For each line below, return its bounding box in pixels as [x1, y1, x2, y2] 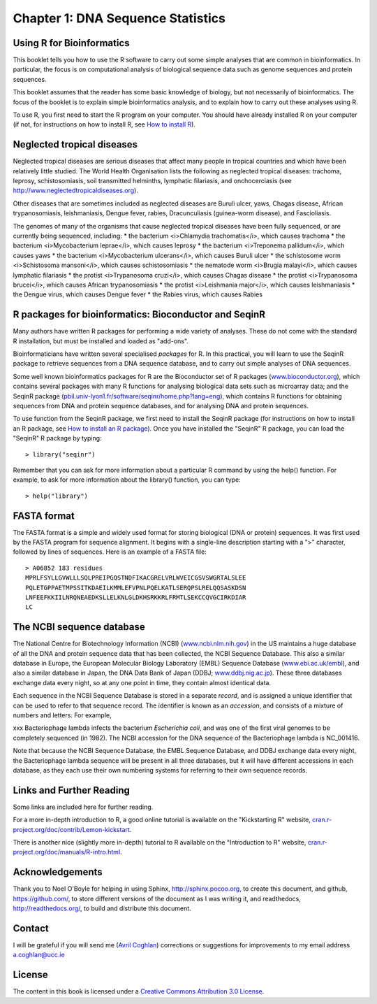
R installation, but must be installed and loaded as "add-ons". [13, 336, 188, 345]
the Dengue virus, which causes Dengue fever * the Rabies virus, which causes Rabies [13, 290, 263, 299]
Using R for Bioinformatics [13, 37, 130, 49]
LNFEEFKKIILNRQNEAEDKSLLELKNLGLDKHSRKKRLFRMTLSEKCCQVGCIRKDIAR [25, 594, 246, 601]
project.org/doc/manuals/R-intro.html [13, 848, 121, 856]
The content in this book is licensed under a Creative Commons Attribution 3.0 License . [13, 987, 265, 996]
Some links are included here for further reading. [13, 803, 154, 811]
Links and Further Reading [13, 784, 131, 796]
